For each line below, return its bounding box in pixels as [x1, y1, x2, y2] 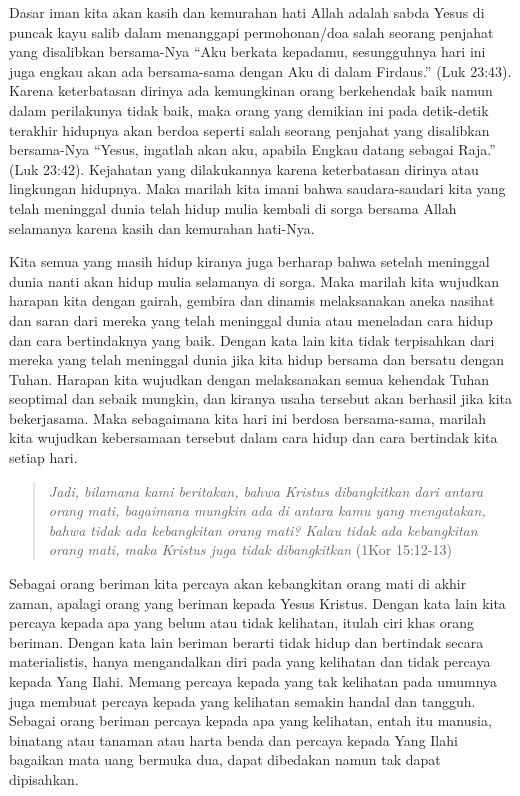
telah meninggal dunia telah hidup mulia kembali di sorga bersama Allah [9, 197, 457, 218]
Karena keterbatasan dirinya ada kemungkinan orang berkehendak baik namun [9, 80, 493, 101]
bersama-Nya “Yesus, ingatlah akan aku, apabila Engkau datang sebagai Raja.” [9, 139, 496, 160]
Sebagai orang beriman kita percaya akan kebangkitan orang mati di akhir [9, 573, 467, 594]
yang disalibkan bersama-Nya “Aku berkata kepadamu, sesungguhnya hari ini [9, 41, 486, 62]
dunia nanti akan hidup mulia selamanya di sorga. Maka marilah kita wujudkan [9, 270, 499, 291]
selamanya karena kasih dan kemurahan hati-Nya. [9, 217, 315, 238]
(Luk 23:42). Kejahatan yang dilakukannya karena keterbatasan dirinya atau [9, 158, 479, 179]
